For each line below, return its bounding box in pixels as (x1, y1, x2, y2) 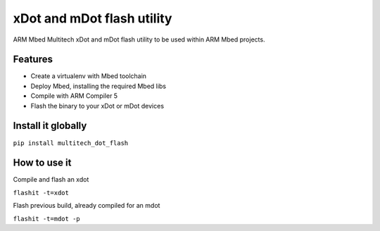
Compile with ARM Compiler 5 (30, 92, 118, 100)
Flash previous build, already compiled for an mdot (13, 201, 160, 210)
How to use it (13, 157, 72, 169)
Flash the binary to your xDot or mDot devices (30, 101, 165, 110)
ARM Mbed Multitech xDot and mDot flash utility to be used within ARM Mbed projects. (13, 35, 265, 44)
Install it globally (13, 120, 87, 132)
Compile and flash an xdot (13, 175, 89, 184)
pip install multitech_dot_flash (13, 139, 129, 147)
